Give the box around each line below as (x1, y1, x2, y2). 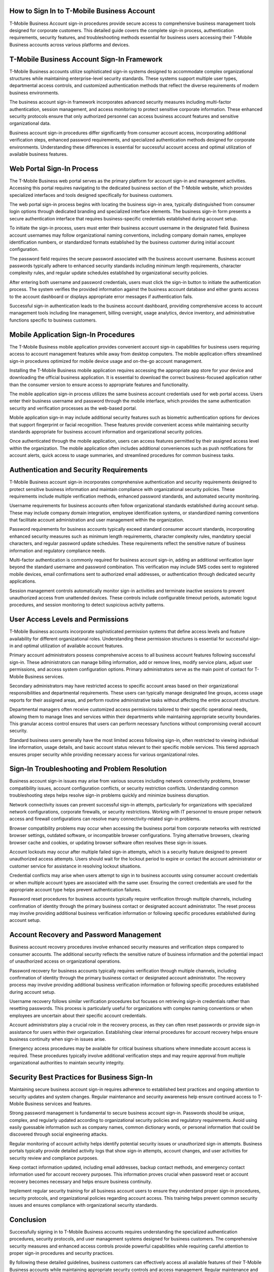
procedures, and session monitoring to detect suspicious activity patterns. (9, 602, 165, 608)
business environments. (9, 90, 59, 96)
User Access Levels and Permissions (9, 615, 129, 624)
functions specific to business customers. (9, 317, 97, 323)
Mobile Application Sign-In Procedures (9, 330, 135, 339)
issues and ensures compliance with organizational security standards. (9, 1202, 158, 1208)
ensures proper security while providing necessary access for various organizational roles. (9, 751, 199, 758)
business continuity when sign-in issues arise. (9, 1036, 106, 1043)
